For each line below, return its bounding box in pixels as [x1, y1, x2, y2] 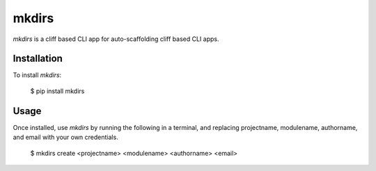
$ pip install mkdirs [30, 87, 85, 95]
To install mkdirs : [13, 71, 62, 79]
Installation [13, 53, 63, 65]
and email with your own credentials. [13, 133, 118, 142]
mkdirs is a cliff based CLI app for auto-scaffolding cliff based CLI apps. [13, 35, 219, 43]
